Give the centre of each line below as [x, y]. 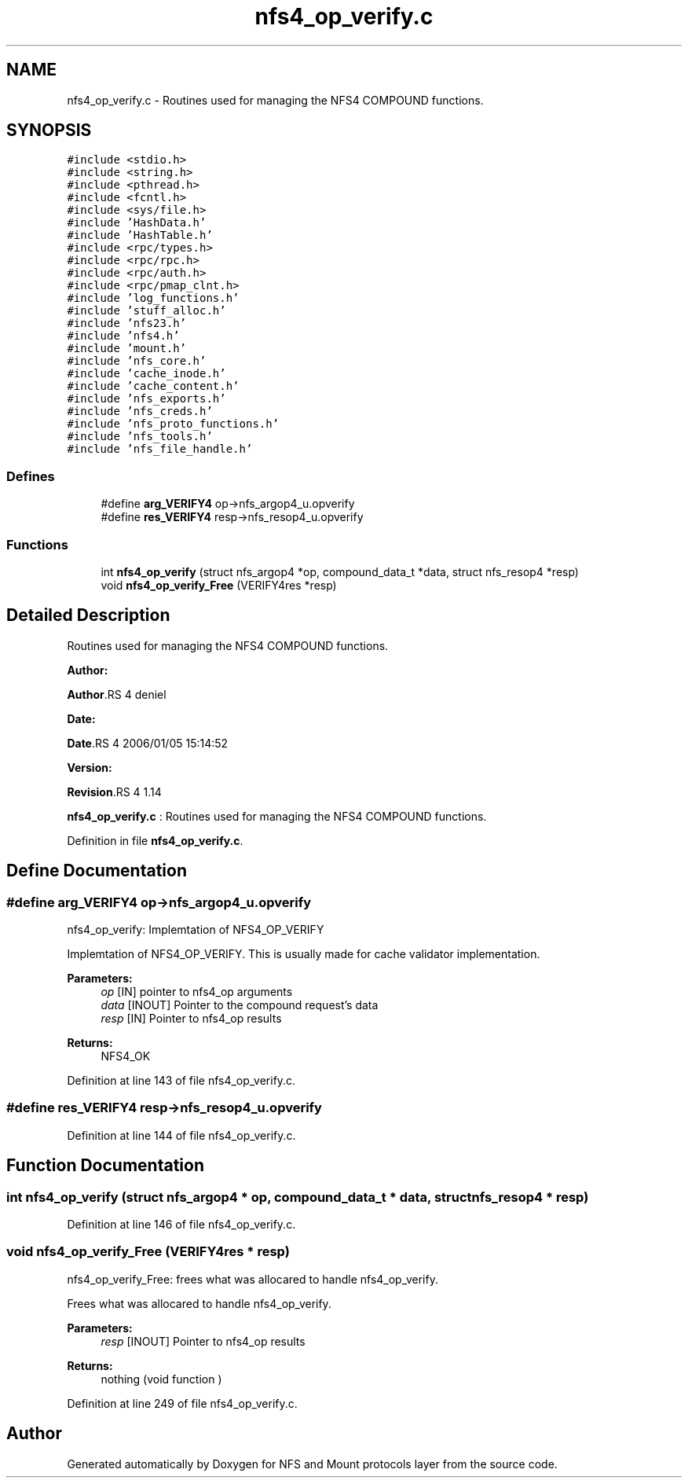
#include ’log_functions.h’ [153, 298]
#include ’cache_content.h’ [153, 386]
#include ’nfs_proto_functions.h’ [173, 424]
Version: [90, 767]
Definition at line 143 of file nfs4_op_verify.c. [181, 1080]
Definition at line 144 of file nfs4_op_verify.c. [181, 1135]
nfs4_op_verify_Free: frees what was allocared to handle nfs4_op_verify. [253, 1279]
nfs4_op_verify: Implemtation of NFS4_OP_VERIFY [196, 929]
